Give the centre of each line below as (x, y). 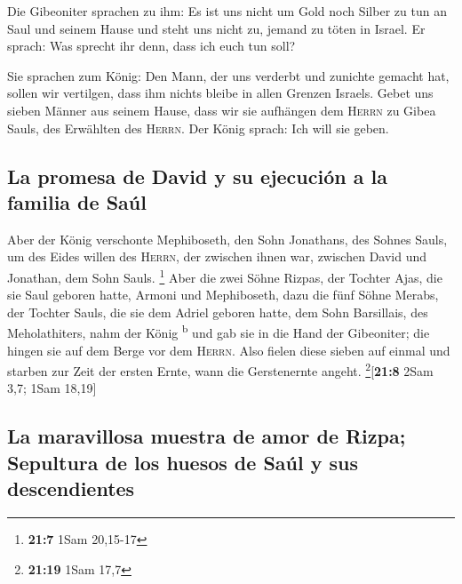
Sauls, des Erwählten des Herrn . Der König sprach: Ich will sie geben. (198, 128)
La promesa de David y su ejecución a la (197, 176)
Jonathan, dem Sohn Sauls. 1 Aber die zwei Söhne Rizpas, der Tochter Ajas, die (225, 276)
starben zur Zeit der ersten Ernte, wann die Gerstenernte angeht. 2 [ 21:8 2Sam (220, 369)
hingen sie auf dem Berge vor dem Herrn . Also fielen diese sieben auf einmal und (229, 350)
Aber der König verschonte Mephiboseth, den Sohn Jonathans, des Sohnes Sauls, (227, 239)
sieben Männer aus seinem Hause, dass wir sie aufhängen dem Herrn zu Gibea (222, 110)
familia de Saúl (77, 201)
